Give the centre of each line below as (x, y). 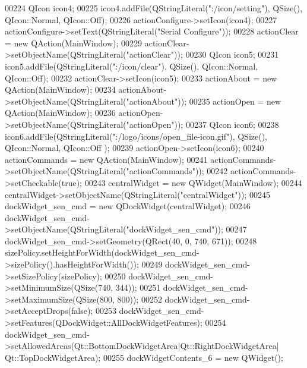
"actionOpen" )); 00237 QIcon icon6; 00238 (202, 124)
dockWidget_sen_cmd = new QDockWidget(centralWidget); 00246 (128, 206)
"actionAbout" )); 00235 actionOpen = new (204, 101)
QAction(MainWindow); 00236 (60, 113)
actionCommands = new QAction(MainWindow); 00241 (106, 159)
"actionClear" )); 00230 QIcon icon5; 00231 (202, 54)
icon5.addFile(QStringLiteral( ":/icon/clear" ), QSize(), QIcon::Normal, (132, 66)
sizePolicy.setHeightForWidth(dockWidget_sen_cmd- (102, 252)
